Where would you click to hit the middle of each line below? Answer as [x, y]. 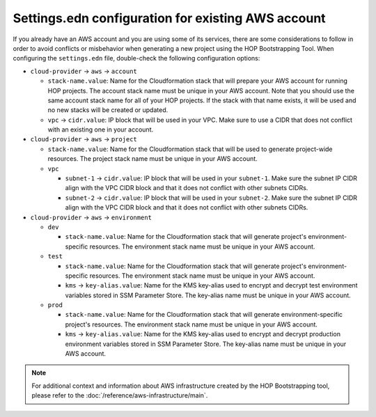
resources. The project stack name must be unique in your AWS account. [152, 159]
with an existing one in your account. [101, 129]
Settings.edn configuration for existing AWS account [170, 18]
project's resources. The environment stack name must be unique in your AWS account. [191, 324]
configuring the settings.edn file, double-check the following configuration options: [136, 58]
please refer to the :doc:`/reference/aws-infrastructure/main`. [120, 395]
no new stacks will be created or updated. [108, 110]
